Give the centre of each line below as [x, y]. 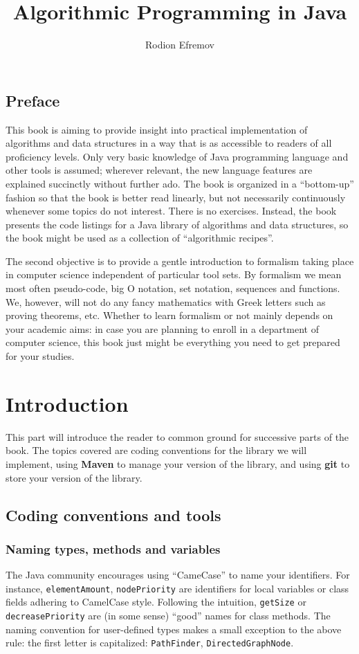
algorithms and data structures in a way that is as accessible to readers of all [169, 143]
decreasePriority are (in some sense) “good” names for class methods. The [168, 616]
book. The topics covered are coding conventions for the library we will [156, 450]
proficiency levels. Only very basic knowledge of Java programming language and [177, 156]
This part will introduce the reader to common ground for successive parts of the [177, 436]
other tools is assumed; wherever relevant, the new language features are [159, 170]
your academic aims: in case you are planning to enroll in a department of [162, 328]
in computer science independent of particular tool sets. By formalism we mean [174, 274]
